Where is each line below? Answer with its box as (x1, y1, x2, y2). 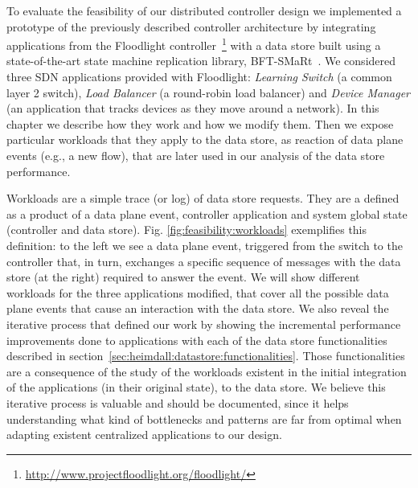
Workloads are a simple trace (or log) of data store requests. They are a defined (6, 190, 400, 207)
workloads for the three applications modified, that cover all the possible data (6, 284, 389, 301)
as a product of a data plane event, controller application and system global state (6, 205, 408, 222)
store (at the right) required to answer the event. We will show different (6, 269, 360, 285)
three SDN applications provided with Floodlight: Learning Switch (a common (6, 68, 392, 85)
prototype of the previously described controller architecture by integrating (6, 18, 376, 35)
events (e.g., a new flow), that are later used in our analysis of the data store (6, 147, 385, 163)
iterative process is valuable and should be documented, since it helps (6, 394, 349, 411)
